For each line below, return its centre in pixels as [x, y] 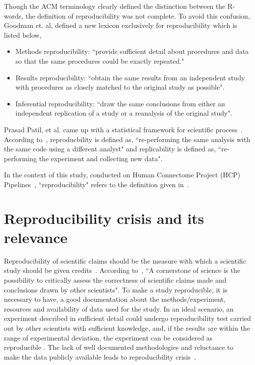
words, [14, 15]
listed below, [23, 35]
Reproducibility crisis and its [104, 218]
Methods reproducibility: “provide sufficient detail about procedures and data [132, 51]
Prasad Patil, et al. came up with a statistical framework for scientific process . [123, 129]
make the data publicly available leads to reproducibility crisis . [100, 356]
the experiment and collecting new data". [101, 158]
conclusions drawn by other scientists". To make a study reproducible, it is [116, 289]
